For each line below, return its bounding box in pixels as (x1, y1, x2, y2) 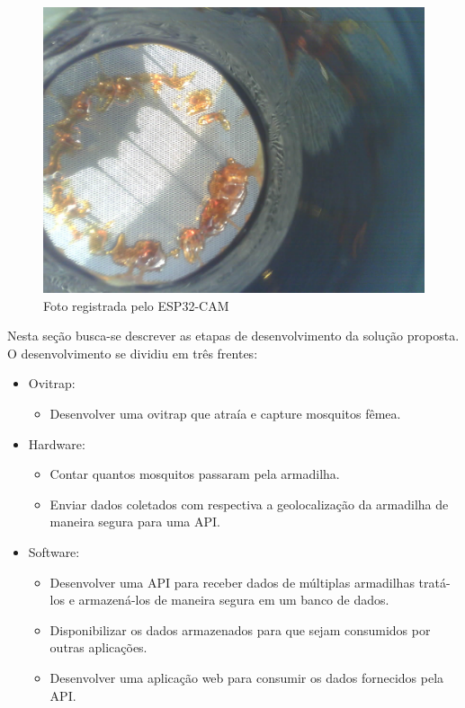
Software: (28, 542, 80, 561)
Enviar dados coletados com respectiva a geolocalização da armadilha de (49, 494, 449, 513)
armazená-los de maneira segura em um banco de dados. (78, 590, 389, 609)
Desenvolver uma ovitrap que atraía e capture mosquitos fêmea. (49, 403, 401, 422)
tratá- (418, 572, 451, 591)
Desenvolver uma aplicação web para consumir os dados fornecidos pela (49, 668, 444, 686)
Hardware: (28, 434, 85, 453)
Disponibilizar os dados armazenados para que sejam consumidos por (49, 620, 431, 639)
